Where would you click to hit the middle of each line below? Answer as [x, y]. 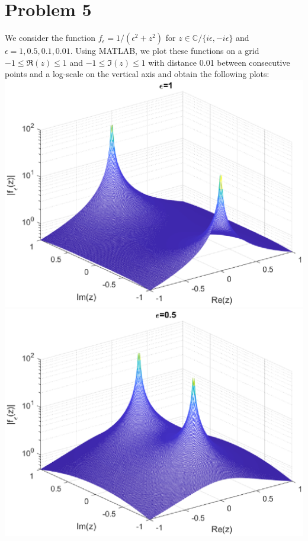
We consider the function [50, 38]
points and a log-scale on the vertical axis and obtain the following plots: [137, 74]
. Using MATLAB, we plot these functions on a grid [165, 51]
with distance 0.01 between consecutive [219, 62]
